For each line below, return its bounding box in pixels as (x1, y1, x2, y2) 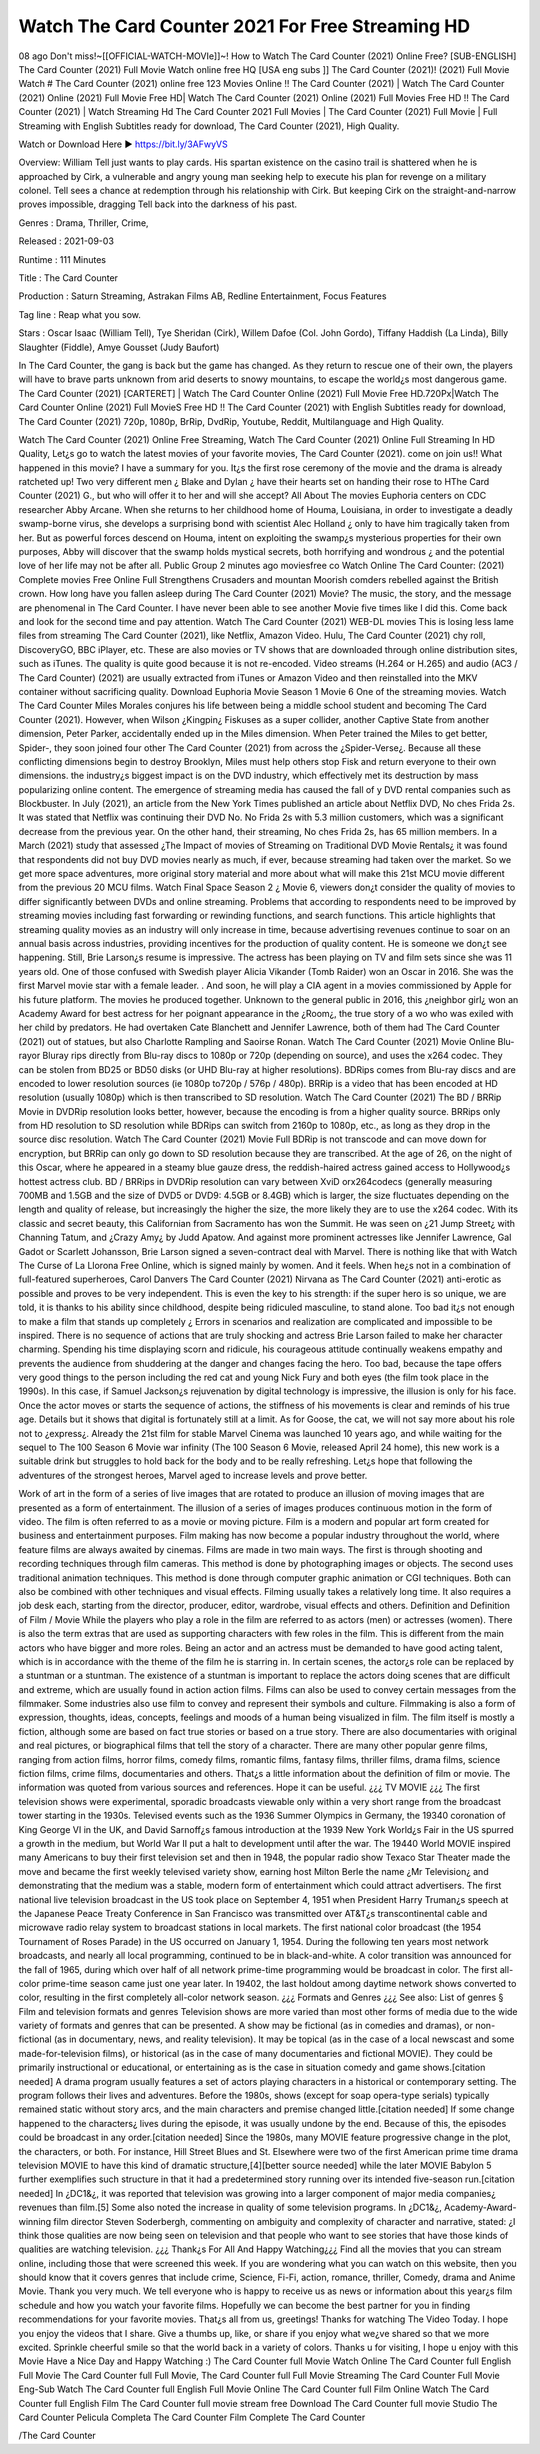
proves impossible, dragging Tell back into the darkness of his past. (18, 198, 298, 210)
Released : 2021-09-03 (18, 235, 115, 247)
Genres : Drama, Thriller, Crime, (18, 216, 149, 229)
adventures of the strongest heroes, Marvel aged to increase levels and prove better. (18, 1469, 368, 1481)
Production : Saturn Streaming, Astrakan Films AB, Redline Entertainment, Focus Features (18, 290, 387, 302)
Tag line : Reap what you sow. (18, 308, 142, 320)
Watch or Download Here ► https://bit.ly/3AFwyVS (18, 138, 229, 150)
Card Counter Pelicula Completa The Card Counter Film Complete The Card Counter (18, 2411, 366, 2423)
